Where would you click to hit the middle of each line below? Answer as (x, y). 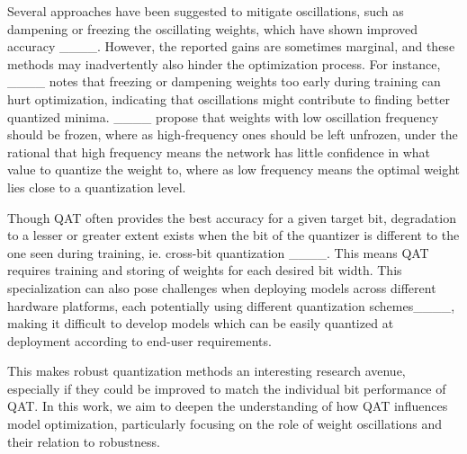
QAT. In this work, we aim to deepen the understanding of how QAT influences (228, 406)
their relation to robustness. (84, 441)
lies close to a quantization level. (97, 187)
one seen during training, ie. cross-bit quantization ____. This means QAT (218, 252)
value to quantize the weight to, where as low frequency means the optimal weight (234, 169)
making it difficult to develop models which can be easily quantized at (201, 323)
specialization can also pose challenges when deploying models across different (222, 287)
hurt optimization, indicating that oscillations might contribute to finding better (229, 98)
